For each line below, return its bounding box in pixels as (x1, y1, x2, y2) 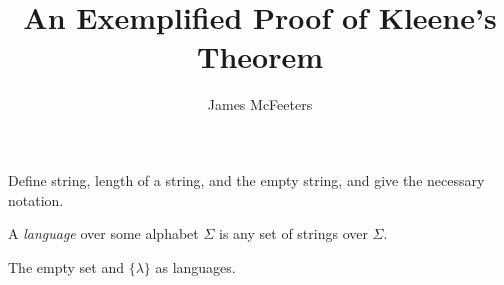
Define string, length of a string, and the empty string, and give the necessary (8, 169, 485, 190)
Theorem (196, 36, 323, 77)
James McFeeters (207, 94, 313, 115)
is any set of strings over (219, 223, 368, 244)
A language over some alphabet (8, 223, 199, 244)
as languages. (155, 256, 236, 277)
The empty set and (8, 256, 124, 277)
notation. (8, 189, 64, 210)
